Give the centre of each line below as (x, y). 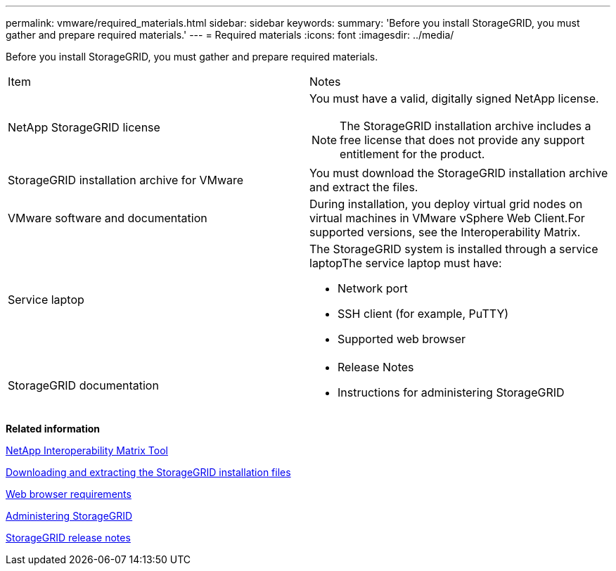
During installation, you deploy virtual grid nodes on (446, 204)
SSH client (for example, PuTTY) (423, 314)
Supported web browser (402, 339)
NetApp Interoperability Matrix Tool (87, 450)
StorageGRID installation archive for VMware (126, 180)
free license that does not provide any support (462, 140)
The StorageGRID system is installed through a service (454, 249)
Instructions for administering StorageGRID (451, 392)
